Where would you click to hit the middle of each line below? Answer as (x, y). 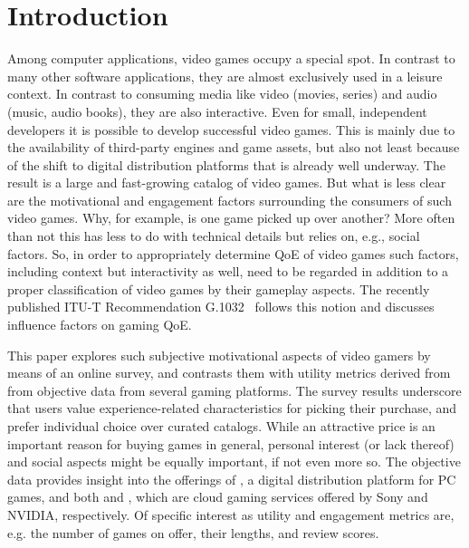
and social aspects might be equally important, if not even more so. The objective (234, 461)
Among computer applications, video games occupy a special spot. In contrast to (231, 58)
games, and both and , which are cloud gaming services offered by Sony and (218, 497)
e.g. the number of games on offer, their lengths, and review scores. (193, 532)
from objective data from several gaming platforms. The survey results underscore (234, 390)
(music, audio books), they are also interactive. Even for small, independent (217, 111)
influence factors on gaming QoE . (100, 325)
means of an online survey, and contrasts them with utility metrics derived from (229, 373)
